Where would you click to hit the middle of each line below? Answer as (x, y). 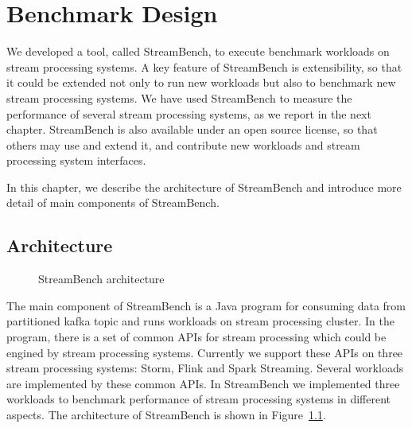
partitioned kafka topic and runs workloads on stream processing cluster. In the (200, 321)
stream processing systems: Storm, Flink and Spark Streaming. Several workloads (205, 368)
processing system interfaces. (76, 160)
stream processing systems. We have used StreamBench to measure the (179, 97)
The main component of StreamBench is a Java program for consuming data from (206, 305)
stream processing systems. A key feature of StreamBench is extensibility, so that (204, 66)
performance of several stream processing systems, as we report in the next (189, 113)
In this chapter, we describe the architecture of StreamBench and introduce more (204, 187)
